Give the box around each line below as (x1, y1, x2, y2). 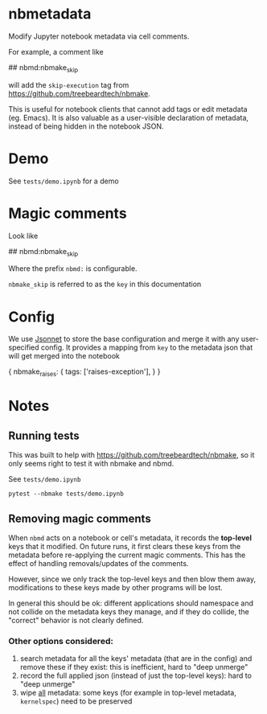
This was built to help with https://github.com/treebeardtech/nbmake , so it (8, 450, 255, 460)
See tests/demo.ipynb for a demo (8, 176, 119, 186)
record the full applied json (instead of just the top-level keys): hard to (19, 671, 252, 680)
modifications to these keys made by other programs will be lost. (8, 582, 223, 592)
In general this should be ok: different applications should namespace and (8, 598, 253, 608)
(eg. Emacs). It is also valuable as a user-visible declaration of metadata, (8, 113, 249, 122)
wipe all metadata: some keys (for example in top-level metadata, (19, 688, 237, 698)
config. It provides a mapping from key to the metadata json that (40, 343, 253, 352)
